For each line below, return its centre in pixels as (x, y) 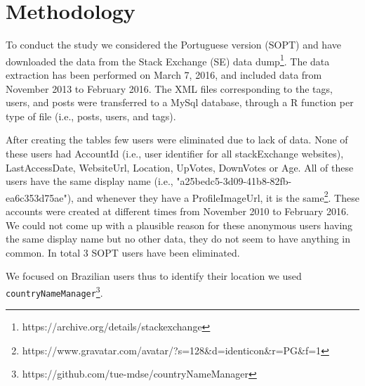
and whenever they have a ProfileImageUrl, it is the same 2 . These (218, 196)
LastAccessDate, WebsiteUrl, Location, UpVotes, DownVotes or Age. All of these (180, 167)
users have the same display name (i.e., (89, 181)
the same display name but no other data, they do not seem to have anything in (178, 239)
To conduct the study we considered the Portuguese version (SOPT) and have (173, 45)
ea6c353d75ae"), (40, 197)
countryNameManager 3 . (54, 291)
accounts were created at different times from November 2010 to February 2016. (178, 211)
